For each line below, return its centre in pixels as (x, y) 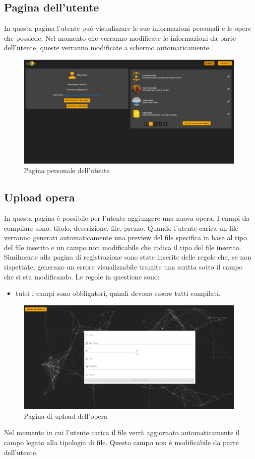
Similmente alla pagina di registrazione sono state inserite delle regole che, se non (128, 257)
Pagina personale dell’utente (67, 170)
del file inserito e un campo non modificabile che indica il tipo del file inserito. (123, 247)
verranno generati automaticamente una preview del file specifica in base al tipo (126, 237)
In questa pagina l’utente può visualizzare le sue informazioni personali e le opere (127, 28)
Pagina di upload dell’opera (66, 415)
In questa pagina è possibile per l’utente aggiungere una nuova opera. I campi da (127, 218)
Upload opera (39, 197)
